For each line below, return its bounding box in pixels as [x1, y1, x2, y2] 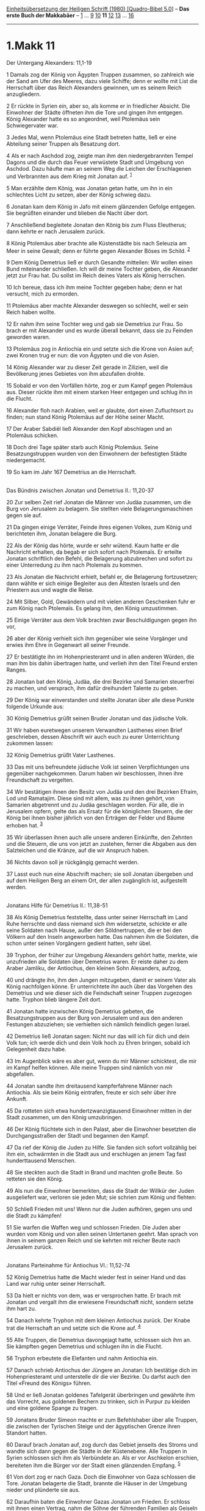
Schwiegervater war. [6, 122, 59, 129]
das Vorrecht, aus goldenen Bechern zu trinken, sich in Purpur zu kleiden [6, 1398, 190, 1405]
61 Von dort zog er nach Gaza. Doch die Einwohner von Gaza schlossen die [6, 1473, 196, 1480]
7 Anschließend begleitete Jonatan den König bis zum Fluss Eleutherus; [6, 221, 187, 228]
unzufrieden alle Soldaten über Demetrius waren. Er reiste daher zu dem [6, 958, 189, 965]
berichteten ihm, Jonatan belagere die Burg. [6, 530, 117, 537]
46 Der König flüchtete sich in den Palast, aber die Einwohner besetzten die [6, 1125, 196, 1133]
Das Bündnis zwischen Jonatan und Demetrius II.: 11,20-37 [6, 487, 154, 494]
